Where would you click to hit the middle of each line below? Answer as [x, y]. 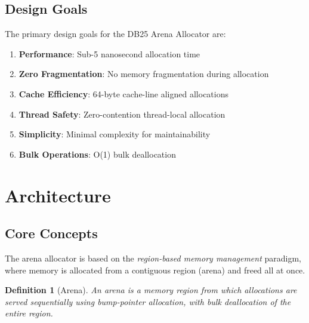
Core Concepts [51, 233]
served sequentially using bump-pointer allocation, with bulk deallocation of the [148, 301]
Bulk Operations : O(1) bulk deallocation [97, 154]
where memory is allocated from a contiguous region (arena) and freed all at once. [155, 270]
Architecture [58, 195]
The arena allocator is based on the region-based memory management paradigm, [153, 258]
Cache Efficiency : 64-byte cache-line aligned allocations [123, 93]
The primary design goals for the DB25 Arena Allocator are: [115, 34]
